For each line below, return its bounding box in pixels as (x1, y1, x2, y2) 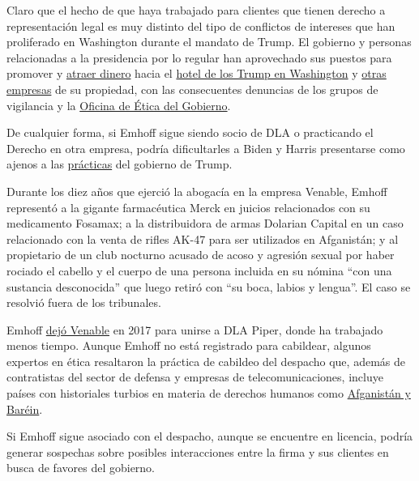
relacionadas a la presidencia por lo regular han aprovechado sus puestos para (6, 49, 392, 66)
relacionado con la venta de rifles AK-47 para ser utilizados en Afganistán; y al (6, 230, 399, 247)
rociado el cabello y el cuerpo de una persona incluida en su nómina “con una (6, 262, 392, 279)
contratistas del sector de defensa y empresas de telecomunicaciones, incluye (6, 368, 383, 385)
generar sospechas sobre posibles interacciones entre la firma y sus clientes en (6, 443, 389, 460)
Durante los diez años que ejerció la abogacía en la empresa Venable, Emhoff (6, 182, 387, 199)
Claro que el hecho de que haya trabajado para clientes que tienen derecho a (6, 2, 386, 18)
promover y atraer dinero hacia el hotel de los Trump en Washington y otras (6, 65, 387, 82)
